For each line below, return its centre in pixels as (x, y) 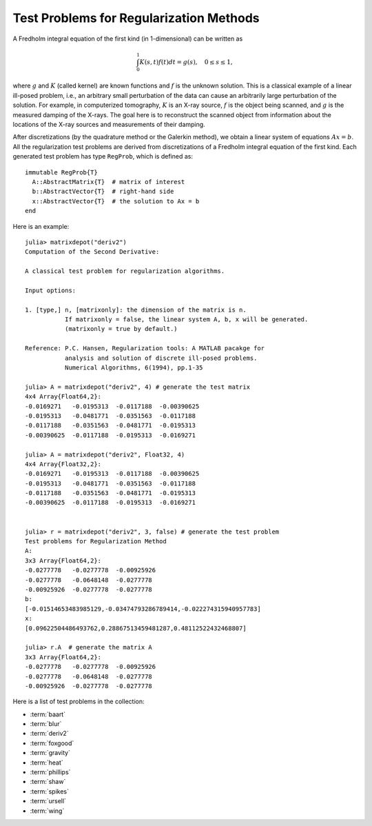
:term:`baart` (48, 714)
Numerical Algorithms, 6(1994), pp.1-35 (134, 368)
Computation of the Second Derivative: (92, 252)
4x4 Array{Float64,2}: (63, 397)
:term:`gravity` (50, 753)
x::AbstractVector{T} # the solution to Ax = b (116, 201)
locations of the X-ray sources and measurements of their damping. (109, 125)
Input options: (51, 290)
